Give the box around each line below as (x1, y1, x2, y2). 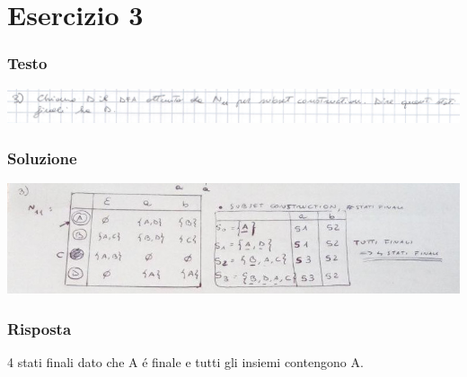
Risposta (7, 317, 72, 339)
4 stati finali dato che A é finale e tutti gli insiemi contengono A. (7, 352, 364, 371)
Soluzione (7, 146, 77, 169)
